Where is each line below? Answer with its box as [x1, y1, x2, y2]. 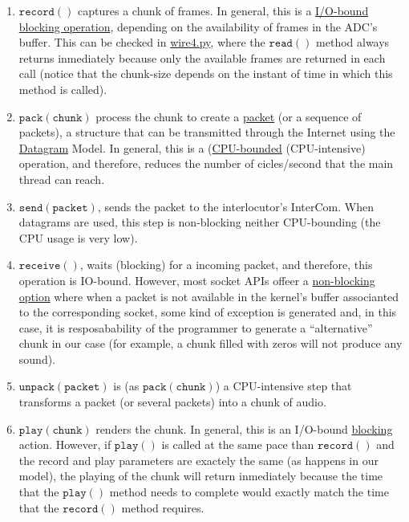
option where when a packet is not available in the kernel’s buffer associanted [18, 288, 399, 304]
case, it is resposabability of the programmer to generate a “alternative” [18, 319, 373, 336]
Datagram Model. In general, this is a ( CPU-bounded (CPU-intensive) [18, 139, 366, 156]
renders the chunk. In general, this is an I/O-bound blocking [95, 420, 393, 437]
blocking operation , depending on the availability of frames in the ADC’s [18, 18, 378, 35]
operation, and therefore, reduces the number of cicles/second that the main [18, 155, 394, 172]
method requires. [121, 499, 204, 516]
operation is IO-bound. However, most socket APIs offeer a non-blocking [18, 271, 375, 288]
